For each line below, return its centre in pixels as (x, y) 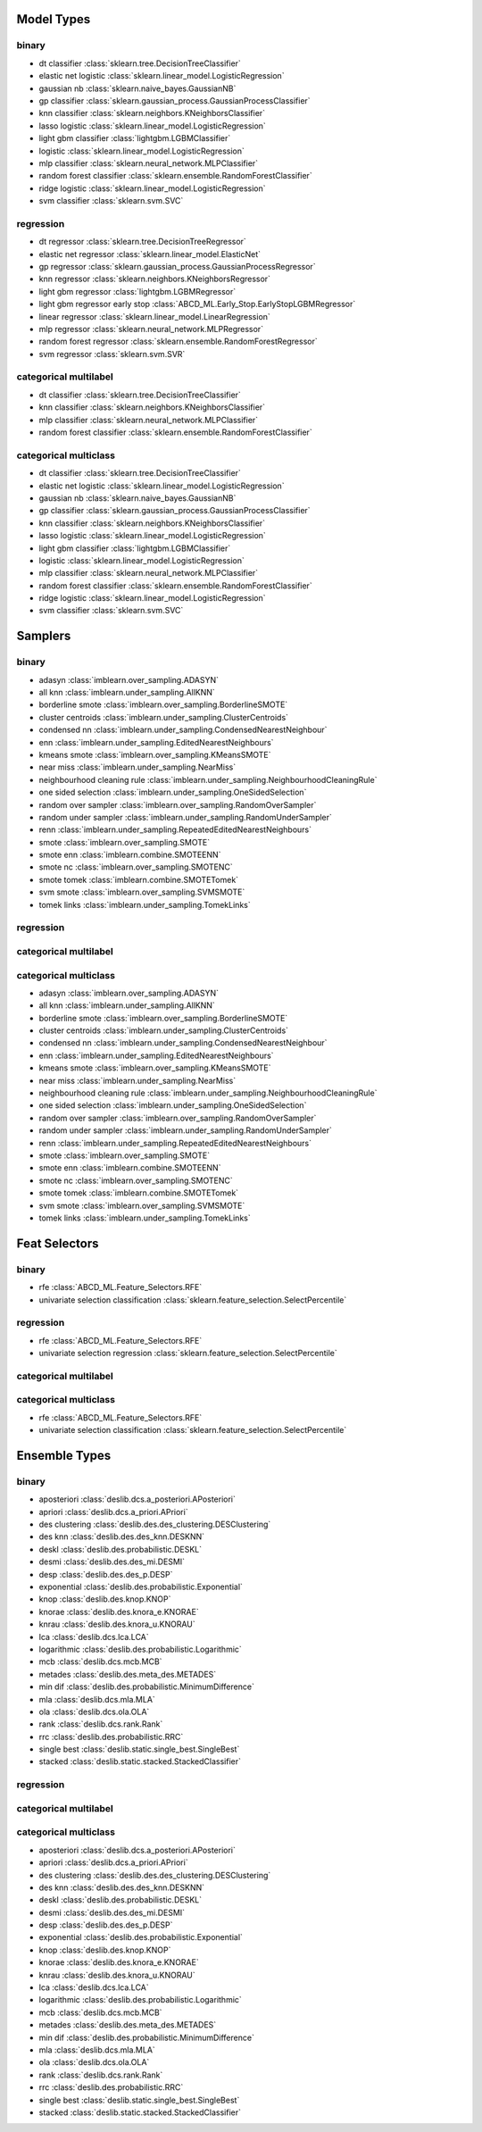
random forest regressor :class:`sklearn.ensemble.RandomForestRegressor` (178, 341)
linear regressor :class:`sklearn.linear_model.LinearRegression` (155, 316)
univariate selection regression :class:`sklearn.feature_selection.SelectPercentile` (188, 1353)
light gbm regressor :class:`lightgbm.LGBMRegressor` (137, 291)
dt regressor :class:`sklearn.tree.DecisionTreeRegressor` (143, 242)
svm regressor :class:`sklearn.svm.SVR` (112, 354)
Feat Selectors (58, 1243)
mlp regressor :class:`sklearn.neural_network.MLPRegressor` (151, 329)
